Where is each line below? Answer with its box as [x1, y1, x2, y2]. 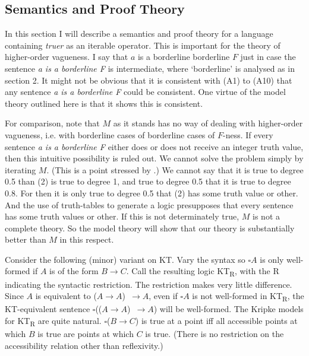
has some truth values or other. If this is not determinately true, [5, 210, 239, 223]
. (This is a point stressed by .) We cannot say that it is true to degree [46, 163, 304, 176]
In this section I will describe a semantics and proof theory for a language [5, 27, 273, 40]
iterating [5, 163, 36, 176]
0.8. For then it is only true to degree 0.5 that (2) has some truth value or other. [5, 186, 298, 199]
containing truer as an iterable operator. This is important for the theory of [5, 39, 280, 51]
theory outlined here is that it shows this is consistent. [5, 97, 203, 109]
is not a [253, 210, 280, 223]
